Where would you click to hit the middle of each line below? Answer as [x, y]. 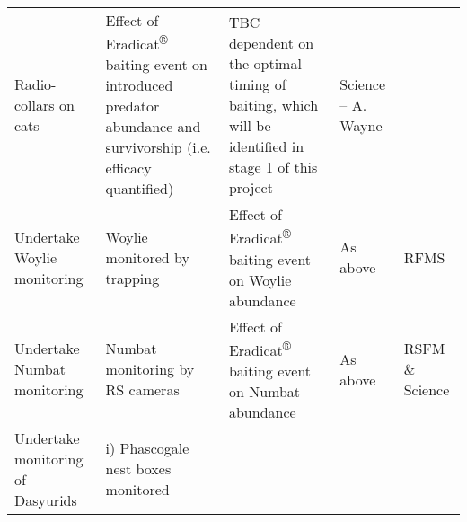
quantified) [140, 189]
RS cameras [142, 390]
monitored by [147, 257]
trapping [132, 278]
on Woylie [260, 279]
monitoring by [150, 369]
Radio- [35, 84]
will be [250, 125]
